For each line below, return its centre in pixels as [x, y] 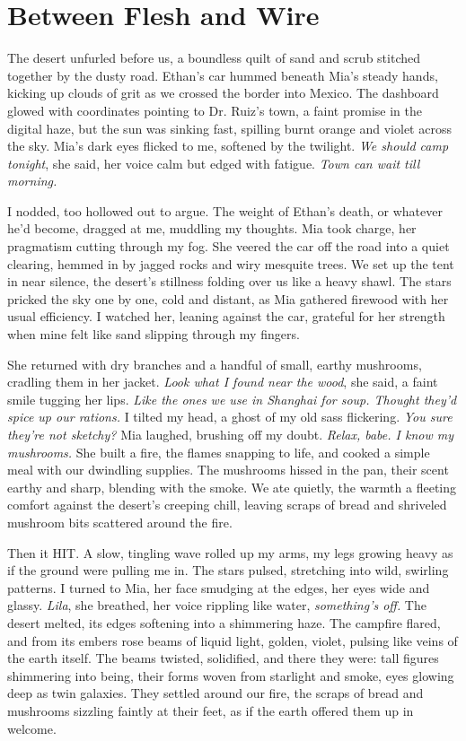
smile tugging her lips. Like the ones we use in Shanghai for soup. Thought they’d [232, 399]
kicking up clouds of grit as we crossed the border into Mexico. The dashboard [223, 93]
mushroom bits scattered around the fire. [120, 522]
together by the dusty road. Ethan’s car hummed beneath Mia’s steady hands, [223, 75]
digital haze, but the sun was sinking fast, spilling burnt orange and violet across [229, 128]
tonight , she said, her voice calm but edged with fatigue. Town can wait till [214, 163]
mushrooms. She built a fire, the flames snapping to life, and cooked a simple [219, 452]
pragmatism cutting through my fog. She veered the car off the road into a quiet [229, 246]
